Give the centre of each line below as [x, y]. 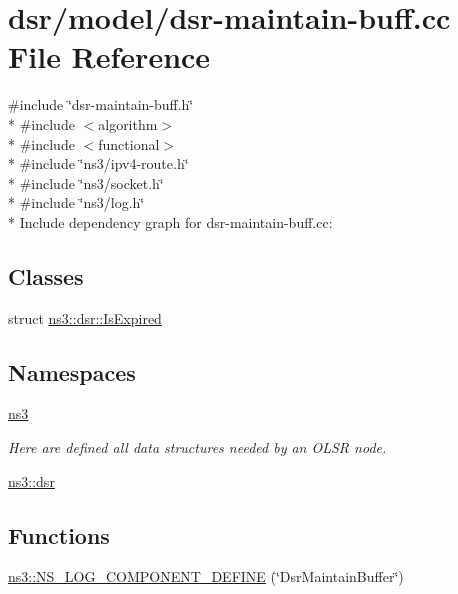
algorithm [128, 123]
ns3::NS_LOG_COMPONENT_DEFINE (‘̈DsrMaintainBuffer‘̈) [206, 576]
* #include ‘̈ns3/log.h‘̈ [76, 202]
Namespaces [72, 371]
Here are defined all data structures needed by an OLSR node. [197, 447]
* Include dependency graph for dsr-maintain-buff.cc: [170, 221]
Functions [59, 534]
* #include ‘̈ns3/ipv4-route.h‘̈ [98, 163]
